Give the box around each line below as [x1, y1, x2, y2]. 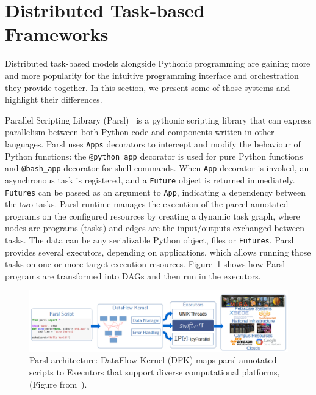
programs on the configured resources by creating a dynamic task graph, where [5, 209, 300, 222]
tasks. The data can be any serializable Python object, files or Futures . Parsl [5, 233, 294, 246]
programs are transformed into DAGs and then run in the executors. [5, 269, 261, 282]
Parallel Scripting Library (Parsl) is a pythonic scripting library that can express [5, 113, 311, 126]
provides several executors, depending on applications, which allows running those [5, 245, 311, 258]
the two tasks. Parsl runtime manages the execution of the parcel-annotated [5, 197, 289, 210]
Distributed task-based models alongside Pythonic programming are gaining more [5, 57, 311, 70]
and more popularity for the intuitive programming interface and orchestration [5, 68, 299, 81]
